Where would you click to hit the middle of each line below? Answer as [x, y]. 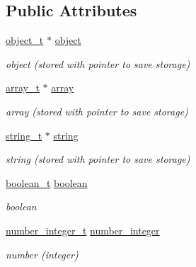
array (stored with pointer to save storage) [97, 111]
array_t [23, 87]
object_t [25, 40]
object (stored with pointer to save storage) [98, 63]
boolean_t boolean [47, 182]
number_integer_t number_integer [83, 230]
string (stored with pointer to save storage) [98, 159]
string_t [24, 135]
